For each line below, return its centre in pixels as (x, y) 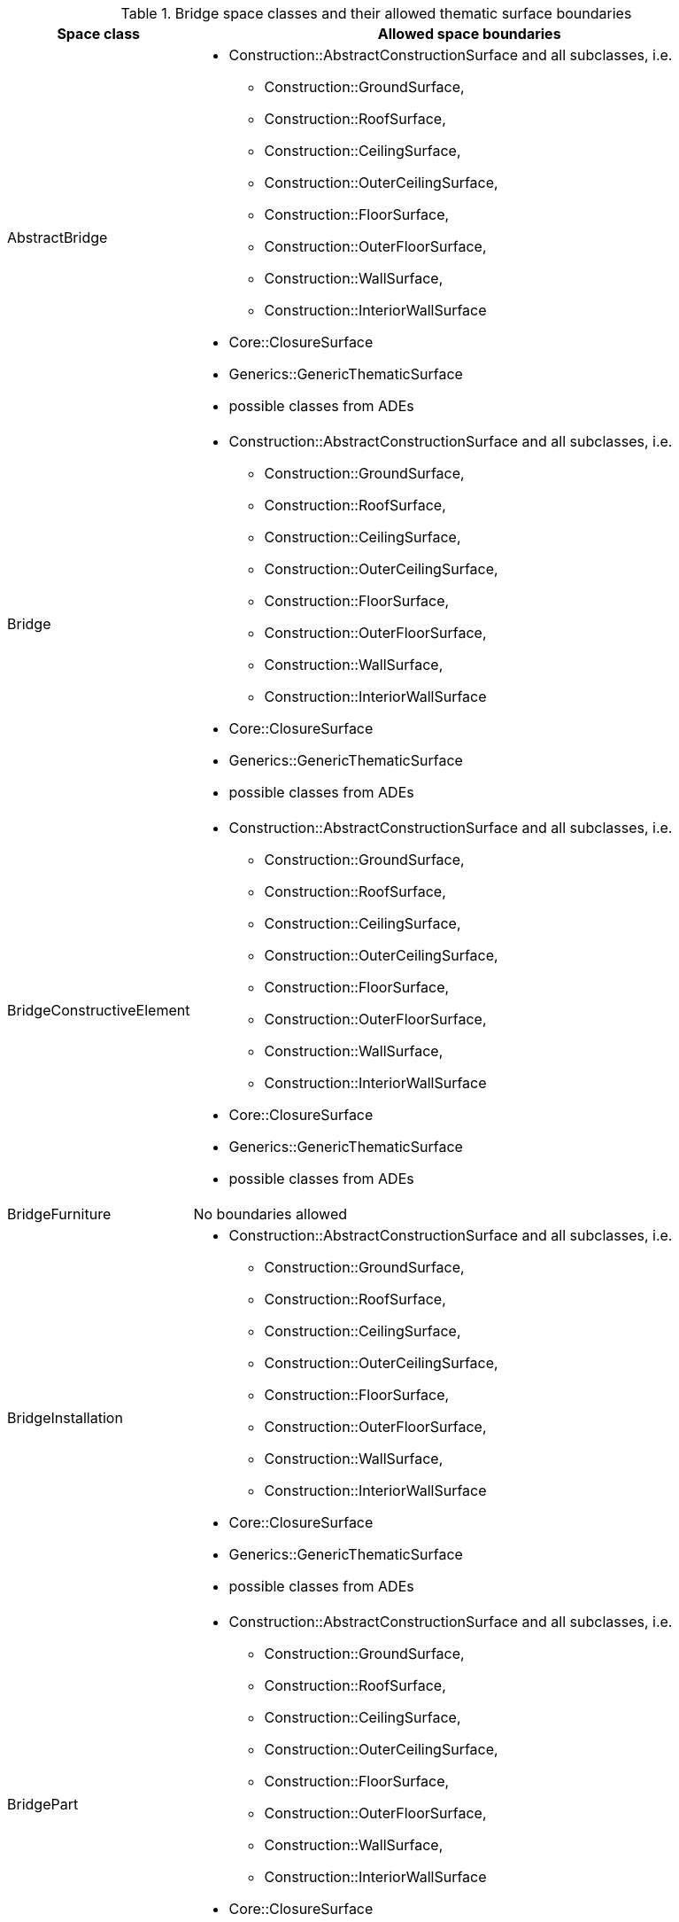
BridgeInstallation (65, 1418)
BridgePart (43, 1804)
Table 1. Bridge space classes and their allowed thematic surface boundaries (376, 13)
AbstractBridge (58, 237)
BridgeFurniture (59, 1214)
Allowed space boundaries (469, 34)
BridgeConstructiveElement (99, 1010)
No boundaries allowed (270, 1214)
